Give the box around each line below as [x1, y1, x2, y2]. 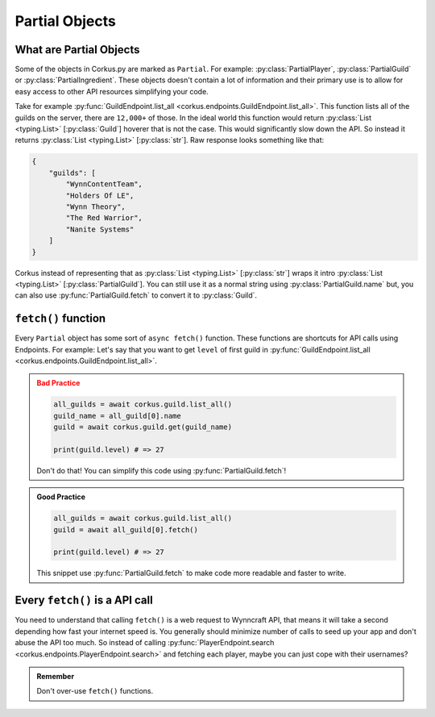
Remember [36, 671, 75, 681]
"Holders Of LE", [65, 190, 135, 200]
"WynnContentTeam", [65, 180, 143, 189]
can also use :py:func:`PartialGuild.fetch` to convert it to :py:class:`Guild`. [14, 290, 258, 300]
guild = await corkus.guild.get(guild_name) [53, 423, 233, 431]
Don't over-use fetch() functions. [36, 686, 154, 696]
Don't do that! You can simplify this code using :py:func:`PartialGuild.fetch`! [36, 465, 287, 475]
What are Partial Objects [14, 43, 140, 56]
